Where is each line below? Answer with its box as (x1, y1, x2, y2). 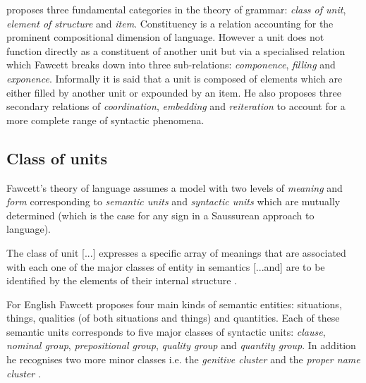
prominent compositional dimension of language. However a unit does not (6, 30, 324, 44)
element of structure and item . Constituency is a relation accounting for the (6, 16, 334, 30)
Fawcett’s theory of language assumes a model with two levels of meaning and (6, 180, 343, 195)
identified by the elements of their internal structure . (6, 273, 237, 288)
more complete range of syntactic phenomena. (6, 112, 205, 127)
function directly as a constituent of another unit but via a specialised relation (6, 43, 346, 58)
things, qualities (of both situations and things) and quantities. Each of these (6, 310, 340, 325)
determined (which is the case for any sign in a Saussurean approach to (6, 207, 315, 222)
